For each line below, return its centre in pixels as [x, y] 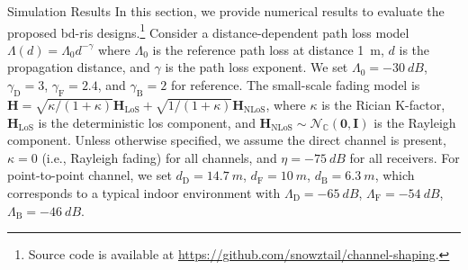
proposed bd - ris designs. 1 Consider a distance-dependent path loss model [208, 31]
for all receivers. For [405, 157]
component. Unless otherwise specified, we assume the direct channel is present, [227, 140]
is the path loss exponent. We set [256, 67]
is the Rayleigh [415, 122]
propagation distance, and [79, 67]
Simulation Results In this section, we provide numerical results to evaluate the [226, 11]
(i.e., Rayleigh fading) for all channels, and [159, 157]
